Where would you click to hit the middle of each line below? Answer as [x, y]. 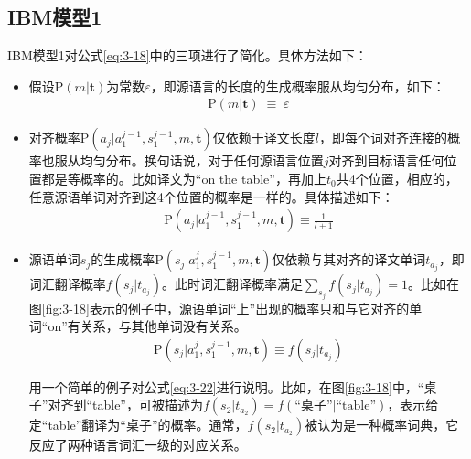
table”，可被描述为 [148, 405]
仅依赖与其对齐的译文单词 [349, 259]
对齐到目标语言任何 [386, 160]
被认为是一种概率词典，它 [382, 425]
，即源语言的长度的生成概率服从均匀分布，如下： [298, 85]
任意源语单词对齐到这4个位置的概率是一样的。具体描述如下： [211, 196]
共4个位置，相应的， [397, 179]
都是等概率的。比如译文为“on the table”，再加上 [184, 179]
